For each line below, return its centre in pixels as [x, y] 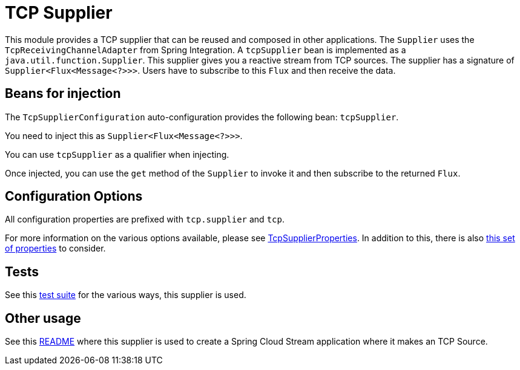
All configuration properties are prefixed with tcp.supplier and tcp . [145, 219]
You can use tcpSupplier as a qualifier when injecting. [117, 154]
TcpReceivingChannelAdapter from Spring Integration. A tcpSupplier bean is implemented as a [206, 50]
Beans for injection [63, 94]
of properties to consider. [55, 248]
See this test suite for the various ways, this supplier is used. [126, 295]
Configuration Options [74, 196]
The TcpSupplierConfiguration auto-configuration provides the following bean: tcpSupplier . [202, 117]
